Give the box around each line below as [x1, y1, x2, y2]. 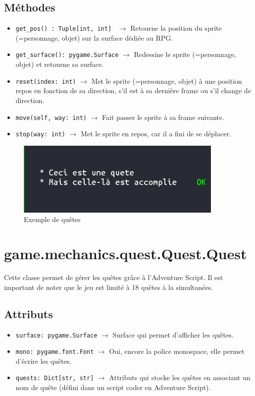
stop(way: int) [15, 131, 66, 138]
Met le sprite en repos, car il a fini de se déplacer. [81, 128, 231, 139]
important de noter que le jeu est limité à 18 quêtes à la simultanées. [4, 282, 213, 292]
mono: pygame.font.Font [15, 348, 94, 356]
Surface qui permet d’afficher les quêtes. [112, 329, 234, 339]
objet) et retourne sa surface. [15, 59, 104, 69]
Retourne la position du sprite [130, 23, 222, 33]
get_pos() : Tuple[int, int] [15, 25, 112, 33]
